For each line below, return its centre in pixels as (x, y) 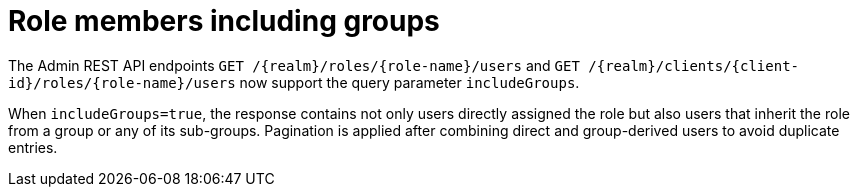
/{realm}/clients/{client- (693, 65)
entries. (33, 147)
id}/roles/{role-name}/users (122, 82)
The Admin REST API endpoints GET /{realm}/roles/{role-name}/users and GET (294, 65)
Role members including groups (224, 21)
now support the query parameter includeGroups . (409, 82)
